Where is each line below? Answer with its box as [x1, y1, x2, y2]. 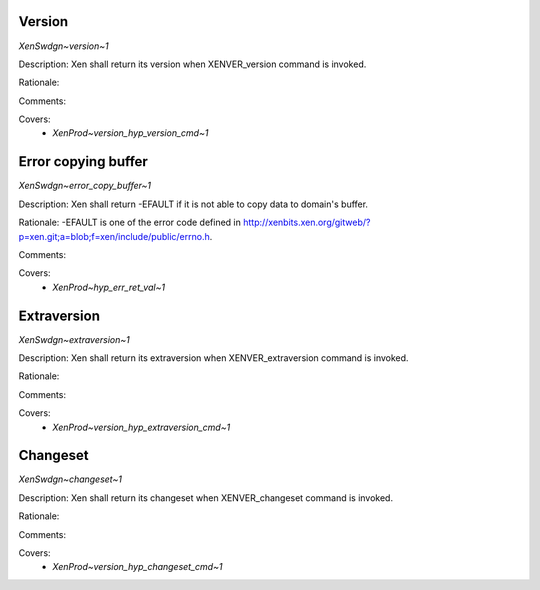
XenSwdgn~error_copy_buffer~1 [18, 180, 152, 192]
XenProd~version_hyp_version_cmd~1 [52, 127, 209, 139]
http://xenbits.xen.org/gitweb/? [243, 216, 371, 229]
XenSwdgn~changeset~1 [18, 473, 122, 485]
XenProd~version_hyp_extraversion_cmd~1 [52, 421, 231, 433]
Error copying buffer [18, 153, 149, 170]
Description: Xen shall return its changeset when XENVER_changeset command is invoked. [18, 491, 394, 504]
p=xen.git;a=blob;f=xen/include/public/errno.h [18, 230, 210, 242]
